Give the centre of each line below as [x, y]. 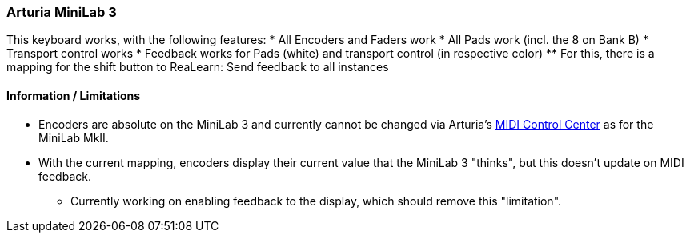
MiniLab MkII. [74, 137]
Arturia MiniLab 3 [62, 12]
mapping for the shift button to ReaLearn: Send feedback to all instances [198, 67]
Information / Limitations [74, 95]
